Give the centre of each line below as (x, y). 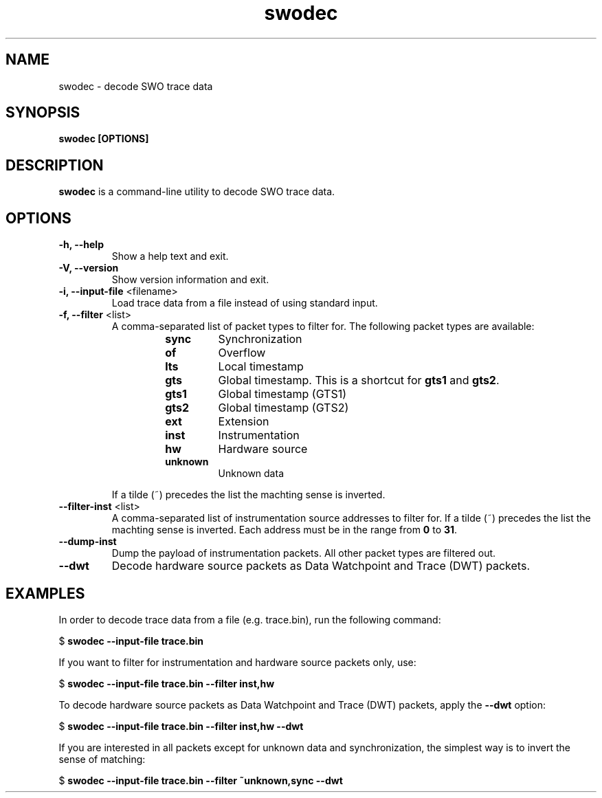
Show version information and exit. (190, 280)
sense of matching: (102, 759)
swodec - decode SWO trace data (136, 86)
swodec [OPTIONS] (104, 139)
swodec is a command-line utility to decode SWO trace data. (197, 192)
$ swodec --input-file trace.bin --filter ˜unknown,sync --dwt (201, 780)
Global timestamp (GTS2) (283, 408)
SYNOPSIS (43, 113)
